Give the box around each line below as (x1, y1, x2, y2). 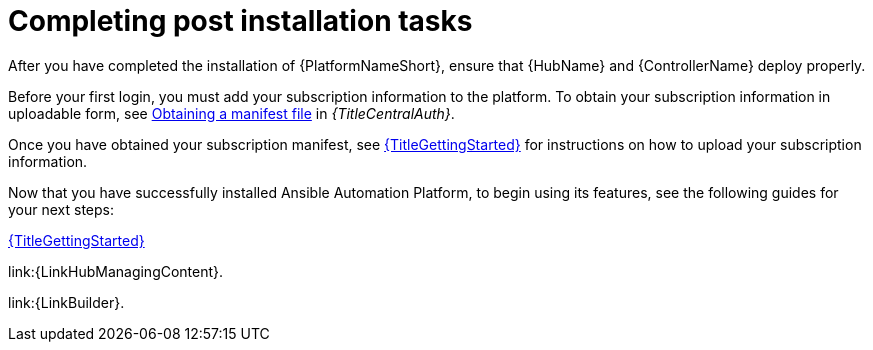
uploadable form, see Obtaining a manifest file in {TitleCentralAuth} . (8, 104, 455, 122)
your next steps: (8, 200, 115, 218)
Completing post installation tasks (8, 4, 473, 38)
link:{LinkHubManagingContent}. (8, 262, 224, 280)
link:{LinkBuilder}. (8, 293, 125, 311)
